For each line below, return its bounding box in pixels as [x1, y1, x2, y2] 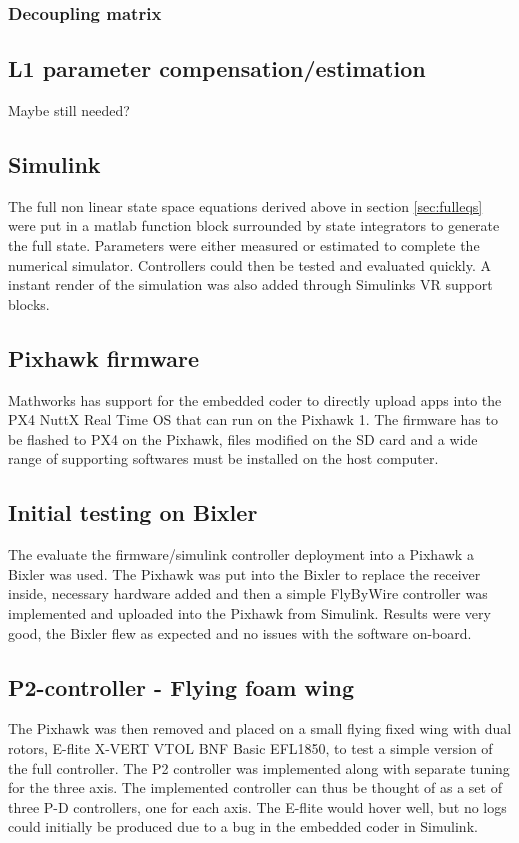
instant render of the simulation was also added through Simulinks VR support [8, 274, 493, 295]
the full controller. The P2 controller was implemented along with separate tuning [8, 757, 510, 778]
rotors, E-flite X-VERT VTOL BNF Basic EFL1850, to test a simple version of [8, 737, 493, 758]
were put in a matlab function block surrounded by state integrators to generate [8, 215, 500, 236]
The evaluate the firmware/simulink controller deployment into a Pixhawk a [8, 544, 474, 565]
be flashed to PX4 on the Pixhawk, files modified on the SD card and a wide [8, 428, 478, 449]
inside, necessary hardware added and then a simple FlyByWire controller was [8, 583, 488, 604]
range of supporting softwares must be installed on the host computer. [8, 448, 439, 469]
